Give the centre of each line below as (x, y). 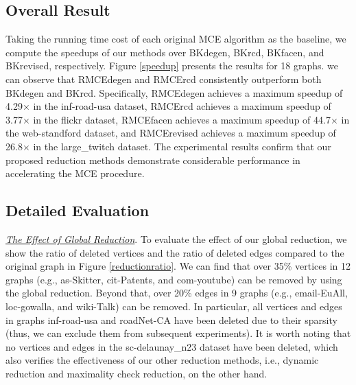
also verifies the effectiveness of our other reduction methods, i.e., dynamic (162, 360)
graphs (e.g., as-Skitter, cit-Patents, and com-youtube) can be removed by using (174, 279)
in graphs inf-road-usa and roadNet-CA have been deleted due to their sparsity (171, 319)
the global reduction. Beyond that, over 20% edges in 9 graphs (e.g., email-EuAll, (177, 293)
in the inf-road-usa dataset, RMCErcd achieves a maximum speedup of (182, 106)
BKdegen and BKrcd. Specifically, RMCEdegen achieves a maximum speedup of (174, 92)
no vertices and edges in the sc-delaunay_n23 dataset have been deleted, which (172, 346)
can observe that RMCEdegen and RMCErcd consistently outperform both (164, 79)
